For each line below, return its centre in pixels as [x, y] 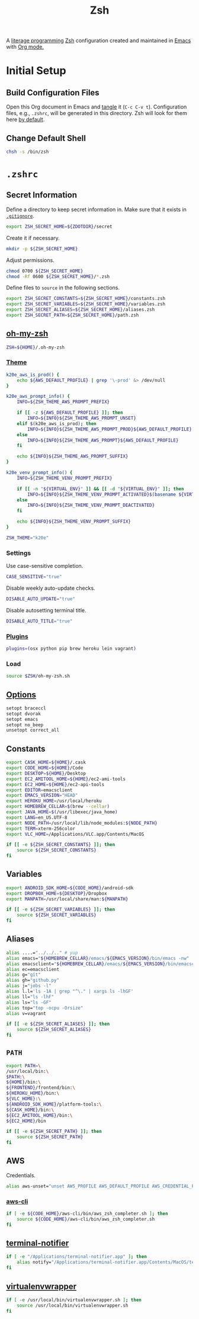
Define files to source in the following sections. [63, 288]
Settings [19, 553]
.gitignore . [20, 215]
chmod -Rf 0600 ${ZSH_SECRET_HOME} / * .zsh [58, 276]
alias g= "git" [24, 975]
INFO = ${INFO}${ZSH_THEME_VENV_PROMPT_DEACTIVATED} [91, 505]
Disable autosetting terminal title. [46, 610]
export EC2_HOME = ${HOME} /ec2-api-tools [55, 784]
